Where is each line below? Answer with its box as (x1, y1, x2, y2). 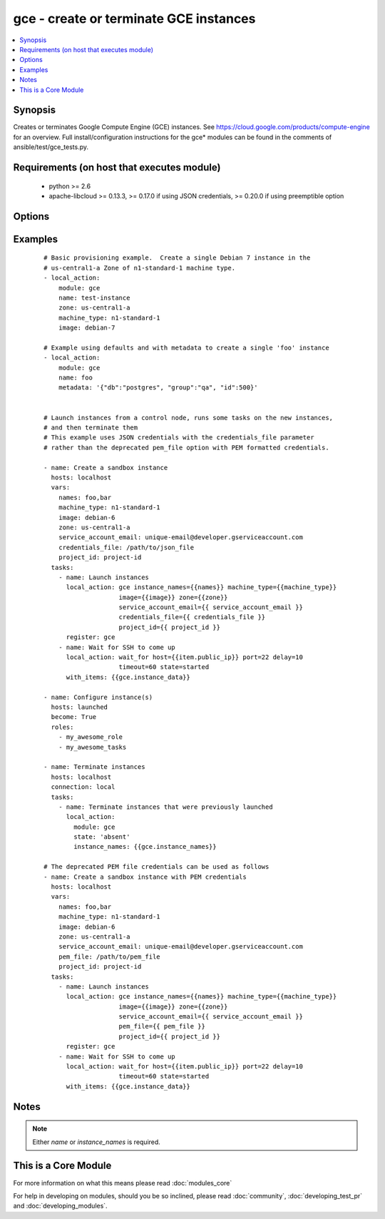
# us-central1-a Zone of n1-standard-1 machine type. (43, 264, 235, 272)
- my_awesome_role (58, 733, 123, 741)
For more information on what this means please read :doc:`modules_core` (13, 1178, 232, 1187)
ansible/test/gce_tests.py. (13, 143, 89, 151)
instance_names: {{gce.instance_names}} (73, 842, 217, 851)
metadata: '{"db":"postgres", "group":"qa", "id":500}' (58, 384, 258, 392)
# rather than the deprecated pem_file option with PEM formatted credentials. (43, 443, 329, 452)
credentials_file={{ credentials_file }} (118, 613, 266, 621)
